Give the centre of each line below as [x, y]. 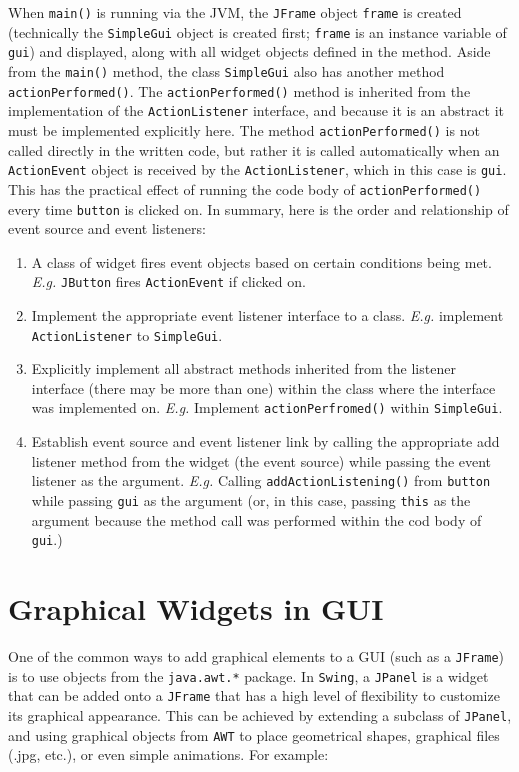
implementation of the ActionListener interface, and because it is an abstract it [256, 110]
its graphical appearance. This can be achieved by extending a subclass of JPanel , [260, 714]
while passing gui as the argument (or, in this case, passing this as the [251, 499]
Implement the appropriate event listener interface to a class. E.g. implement [267, 315]
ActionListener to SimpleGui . [127, 334]
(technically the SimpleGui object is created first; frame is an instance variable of [257, 31]
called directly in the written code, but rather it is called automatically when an [254, 149]
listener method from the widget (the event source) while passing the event [261, 460]
